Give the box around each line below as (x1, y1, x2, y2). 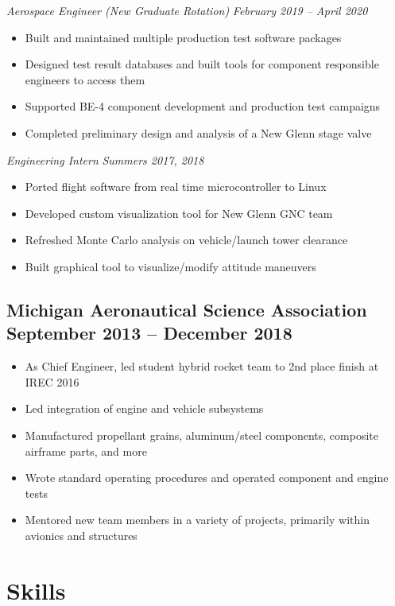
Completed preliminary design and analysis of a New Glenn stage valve (25, 124, 372, 141)
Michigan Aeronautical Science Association (6, 297, 367, 321)
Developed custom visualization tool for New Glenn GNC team (25, 204, 333, 221)
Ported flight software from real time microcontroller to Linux (25, 178, 327, 195)
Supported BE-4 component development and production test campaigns (25, 98, 381, 115)
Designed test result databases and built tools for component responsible (25, 56, 379, 72)
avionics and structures (25, 526, 137, 543)
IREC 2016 (25, 373, 79, 390)
